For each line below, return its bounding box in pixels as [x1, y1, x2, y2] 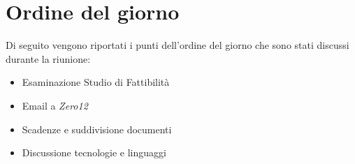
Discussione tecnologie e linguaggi [22, 145, 166, 160]
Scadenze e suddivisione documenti [22, 121, 172, 136]
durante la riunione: [6, 51, 91, 66]
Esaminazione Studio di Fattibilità [22, 75, 170, 89]
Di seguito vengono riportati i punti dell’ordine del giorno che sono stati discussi [6, 38, 349, 52]
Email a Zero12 [22, 98, 88, 112]
